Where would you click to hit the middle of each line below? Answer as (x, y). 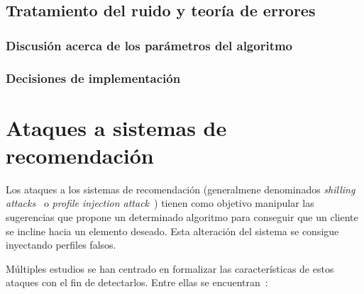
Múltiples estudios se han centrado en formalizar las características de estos (170, 268)
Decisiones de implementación (93, 78)
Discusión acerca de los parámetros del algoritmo (149, 45)
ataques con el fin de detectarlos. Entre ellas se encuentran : (137, 282)
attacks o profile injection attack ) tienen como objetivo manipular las (160, 203)
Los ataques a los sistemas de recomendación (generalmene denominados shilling (181, 189)
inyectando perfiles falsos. (61, 245)
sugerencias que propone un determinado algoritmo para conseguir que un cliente (182, 216)
